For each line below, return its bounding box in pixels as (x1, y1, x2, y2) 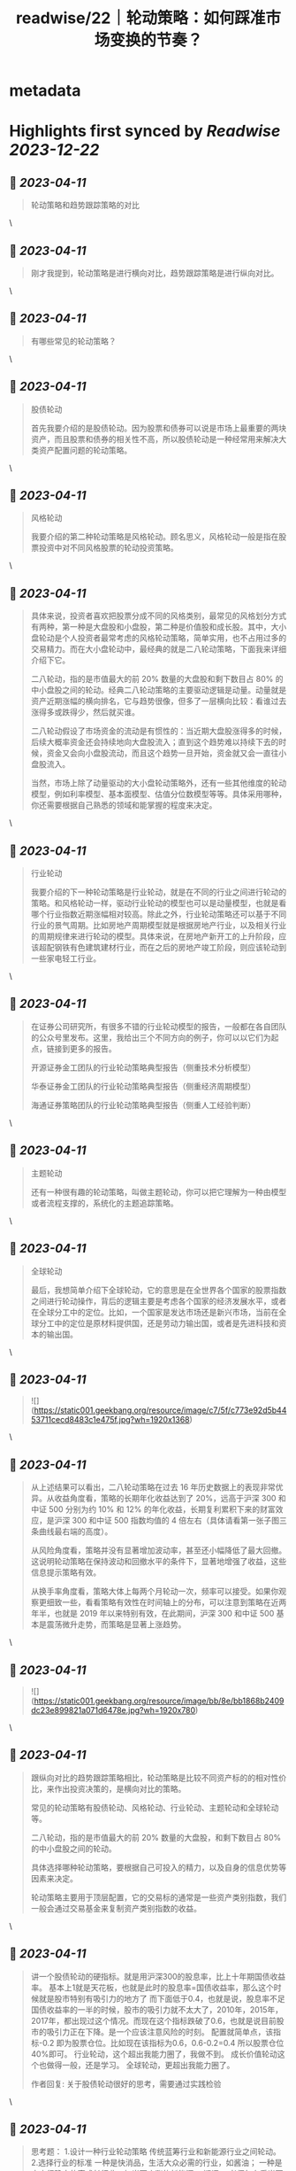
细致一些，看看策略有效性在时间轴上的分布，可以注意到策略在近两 (46, 1597, 287, 1608)
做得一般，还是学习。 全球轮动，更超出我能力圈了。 (46, 2059, 235, 2070)
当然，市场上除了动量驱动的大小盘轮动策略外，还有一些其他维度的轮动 (30, 778, 287, 788)
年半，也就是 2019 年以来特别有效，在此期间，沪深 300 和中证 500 (30, 1609, 275, 1619)
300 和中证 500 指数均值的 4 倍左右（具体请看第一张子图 (72, 1516, 280, 1526)
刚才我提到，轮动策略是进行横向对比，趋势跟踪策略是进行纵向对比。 (30, 267, 279, 278)
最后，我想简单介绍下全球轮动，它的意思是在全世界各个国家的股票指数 (30, 1284, 287, 1295)
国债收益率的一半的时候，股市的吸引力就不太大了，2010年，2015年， (30, 2004, 284, 2015)
